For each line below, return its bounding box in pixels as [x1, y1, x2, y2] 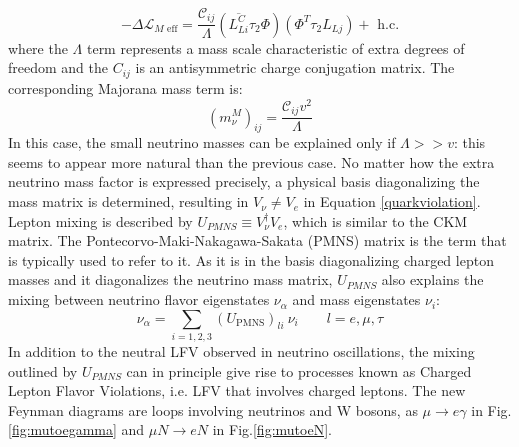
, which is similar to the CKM [283, 210, 468, 231]
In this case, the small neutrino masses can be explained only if [8, 132, 396, 153]
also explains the [381, 269, 484, 290]
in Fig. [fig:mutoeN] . [212, 419, 332, 440]
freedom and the [8, 57, 108, 78]
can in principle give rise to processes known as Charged [126, 360, 472, 381]
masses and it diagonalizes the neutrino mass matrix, [8, 269, 333, 290]
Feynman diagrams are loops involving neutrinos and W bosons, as [8, 399, 418, 420]
